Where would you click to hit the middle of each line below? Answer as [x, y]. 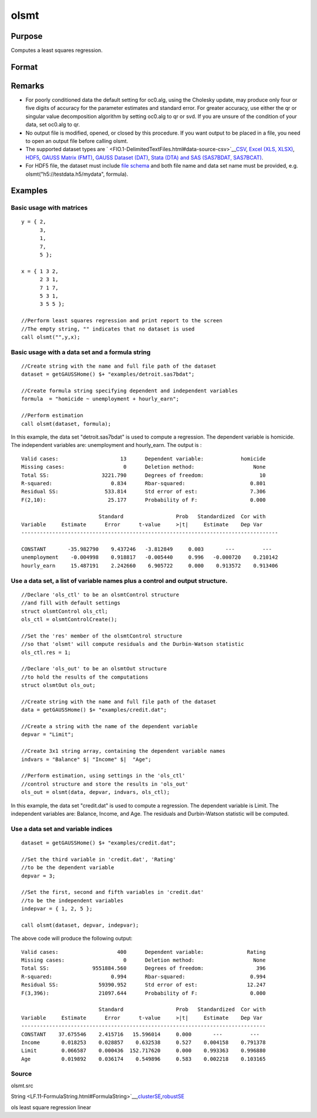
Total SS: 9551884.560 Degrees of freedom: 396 [144, 968]
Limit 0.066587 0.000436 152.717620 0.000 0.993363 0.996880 [144, 1051]
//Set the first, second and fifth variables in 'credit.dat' [113, 892]
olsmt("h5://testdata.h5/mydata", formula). [77, 174]
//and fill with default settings [71, 603]
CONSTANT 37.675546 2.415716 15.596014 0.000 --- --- [141, 1034]
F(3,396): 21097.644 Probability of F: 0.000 [144, 993]
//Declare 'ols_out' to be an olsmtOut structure [94, 669]
